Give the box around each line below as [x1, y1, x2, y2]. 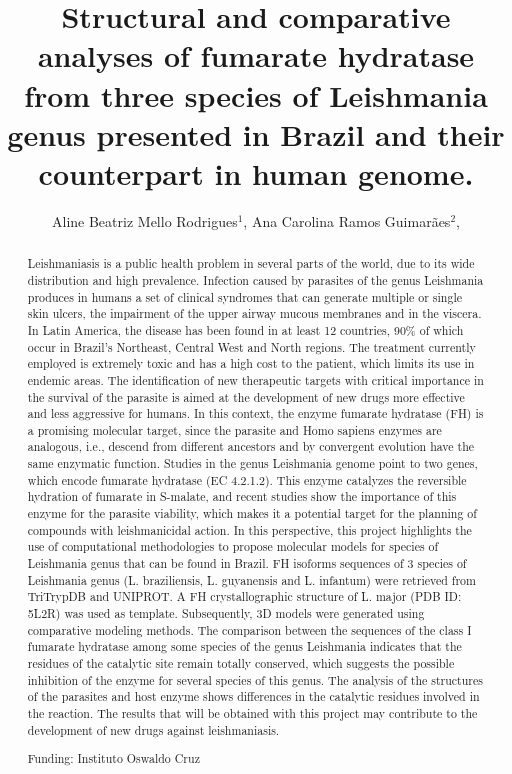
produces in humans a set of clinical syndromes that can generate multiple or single [27, 288, 462, 305]
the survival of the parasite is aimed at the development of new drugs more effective [27, 388, 465, 405]
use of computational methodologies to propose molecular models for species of [27, 538, 439, 555]
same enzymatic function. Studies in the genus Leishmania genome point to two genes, [27, 455, 478, 472]
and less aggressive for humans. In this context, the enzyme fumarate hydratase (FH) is [27, 405, 484, 422]
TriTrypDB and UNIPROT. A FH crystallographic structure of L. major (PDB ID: [27, 588, 462, 605]
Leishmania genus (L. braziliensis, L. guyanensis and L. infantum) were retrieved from [27, 571, 476, 588]
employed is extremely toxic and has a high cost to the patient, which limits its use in [27, 355, 475, 372]
